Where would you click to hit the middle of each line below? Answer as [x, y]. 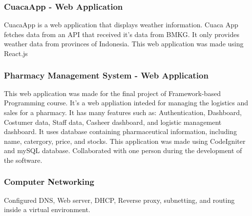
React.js [16, 53]
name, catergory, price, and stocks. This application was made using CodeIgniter [125, 141]
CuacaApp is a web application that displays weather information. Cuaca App [121, 25]
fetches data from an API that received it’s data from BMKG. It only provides [122, 34]
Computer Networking [49, 182]
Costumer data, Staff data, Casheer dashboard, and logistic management [113, 122]
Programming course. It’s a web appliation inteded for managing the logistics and [126, 103]
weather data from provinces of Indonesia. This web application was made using [124, 44]
